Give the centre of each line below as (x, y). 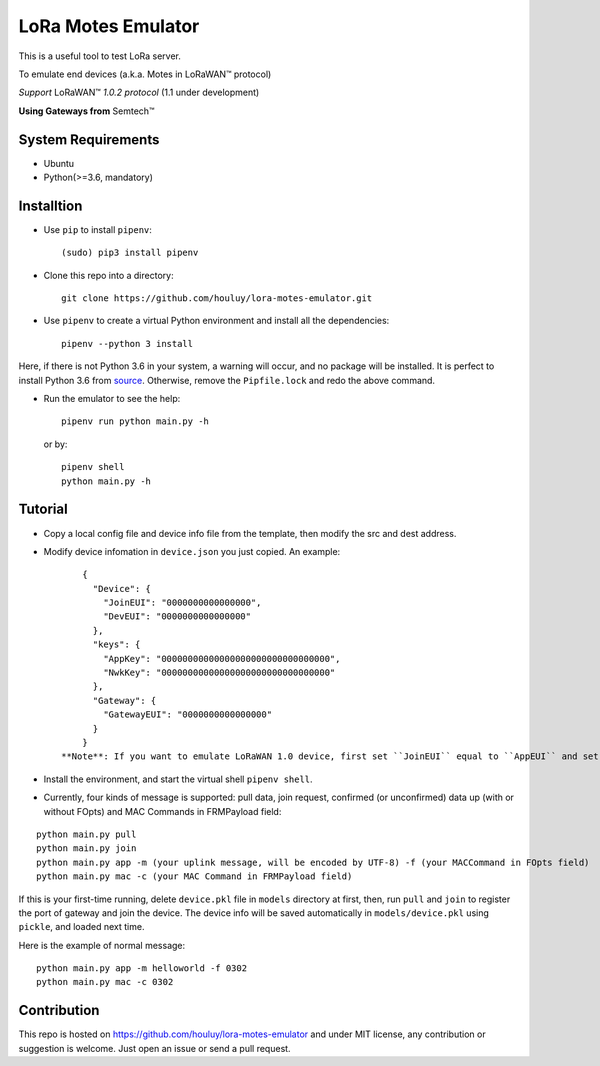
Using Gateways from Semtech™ (86, 111)
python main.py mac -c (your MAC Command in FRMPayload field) (194, 876)
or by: (55, 444)
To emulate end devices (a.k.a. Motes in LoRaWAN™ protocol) (145, 74)
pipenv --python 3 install (127, 343)
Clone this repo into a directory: (108, 275)
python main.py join (86, 848)
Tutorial (43, 509)
